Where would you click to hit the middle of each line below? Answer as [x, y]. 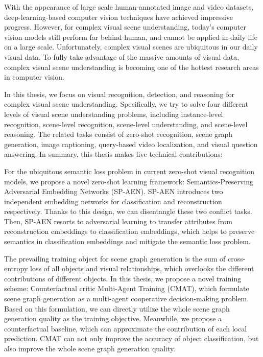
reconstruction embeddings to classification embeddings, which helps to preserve [129, 231]
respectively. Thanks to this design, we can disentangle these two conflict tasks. [128, 211]
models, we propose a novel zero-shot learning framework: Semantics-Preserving [129, 181]
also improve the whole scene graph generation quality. [90, 348]
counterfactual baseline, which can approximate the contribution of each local [126, 328]
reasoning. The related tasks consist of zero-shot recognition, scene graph [118, 134]
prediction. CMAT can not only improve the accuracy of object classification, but [131, 338]
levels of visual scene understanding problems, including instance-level [114, 114]
